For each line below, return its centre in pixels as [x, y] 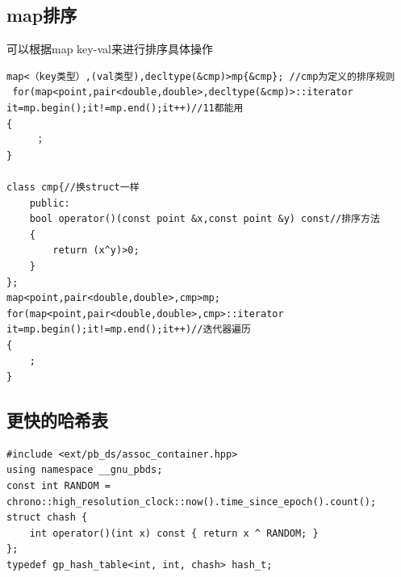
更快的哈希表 [57, 420]
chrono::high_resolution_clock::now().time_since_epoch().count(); [192, 502]
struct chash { [47, 518]
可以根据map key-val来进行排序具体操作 [110, 49]
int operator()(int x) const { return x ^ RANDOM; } [174, 533]
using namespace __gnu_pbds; [85, 470]
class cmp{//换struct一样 [73, 187]
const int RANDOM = [58, 486]
